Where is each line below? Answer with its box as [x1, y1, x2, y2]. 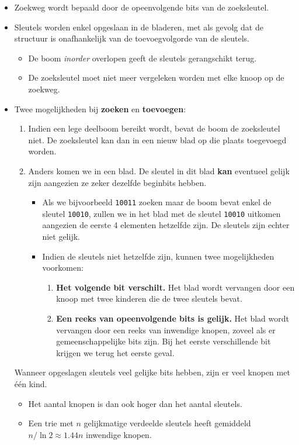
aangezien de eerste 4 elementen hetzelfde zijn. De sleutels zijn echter [42, 219, 290, 231]
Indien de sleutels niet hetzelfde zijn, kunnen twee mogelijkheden [42, 250, 274, 262]
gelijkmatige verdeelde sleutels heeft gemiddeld [84, 417, 251, 429]
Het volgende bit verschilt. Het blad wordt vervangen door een [56, 281, 295, 293]
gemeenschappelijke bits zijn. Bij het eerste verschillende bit [56, 335, 271, 347]
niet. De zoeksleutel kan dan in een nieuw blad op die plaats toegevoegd [28, 133, 287, 146]
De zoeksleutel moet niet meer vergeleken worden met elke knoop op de [28, 71, 284, 84]
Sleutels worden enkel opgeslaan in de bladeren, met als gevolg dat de [14, 20, 263, 33]
